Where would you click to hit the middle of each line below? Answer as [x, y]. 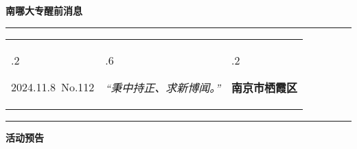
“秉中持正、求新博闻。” [163, 87]
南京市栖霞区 [265, 87]
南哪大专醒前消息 [44, 10]
